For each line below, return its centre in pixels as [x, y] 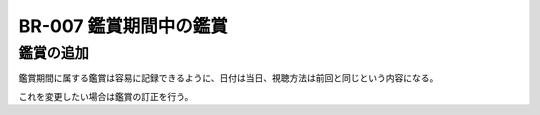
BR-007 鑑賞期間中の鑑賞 [123, 26]
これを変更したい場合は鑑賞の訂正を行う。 [106, 96]
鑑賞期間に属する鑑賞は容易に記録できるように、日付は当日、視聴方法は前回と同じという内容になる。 [228, 78]
